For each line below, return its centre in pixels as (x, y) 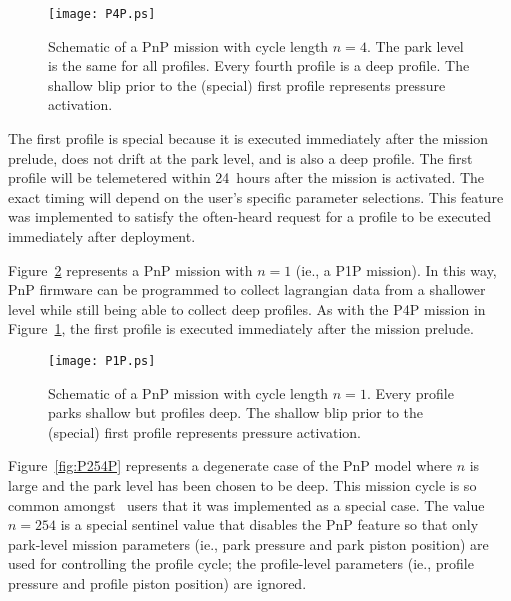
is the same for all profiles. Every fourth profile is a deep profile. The (259, 65)
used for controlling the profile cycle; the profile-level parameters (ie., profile (241, 563)
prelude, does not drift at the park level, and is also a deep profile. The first (240, 157)
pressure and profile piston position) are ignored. (157, 582)
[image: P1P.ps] (102, 360)
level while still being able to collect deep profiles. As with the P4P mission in (247, 308)
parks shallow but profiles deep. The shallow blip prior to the (235, 412)
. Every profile (410, 392)
